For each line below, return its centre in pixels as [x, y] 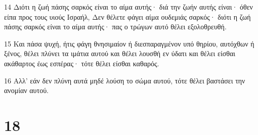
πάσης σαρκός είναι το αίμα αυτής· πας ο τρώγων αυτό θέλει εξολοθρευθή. [115, 27]
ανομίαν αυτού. [26, 90]
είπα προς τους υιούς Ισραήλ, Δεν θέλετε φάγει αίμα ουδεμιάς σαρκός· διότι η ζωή [127, 16]
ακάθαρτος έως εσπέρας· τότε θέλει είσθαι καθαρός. [82, 63]
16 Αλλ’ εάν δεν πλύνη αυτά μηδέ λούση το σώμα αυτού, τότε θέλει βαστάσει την [125, 80]
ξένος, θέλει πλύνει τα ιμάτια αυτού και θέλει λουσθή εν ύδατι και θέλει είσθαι [120, 53]
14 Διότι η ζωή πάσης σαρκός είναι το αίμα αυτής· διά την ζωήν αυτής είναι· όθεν [128, 7]
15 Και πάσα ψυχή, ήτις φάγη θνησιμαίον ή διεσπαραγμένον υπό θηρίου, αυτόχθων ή [129, 43]
